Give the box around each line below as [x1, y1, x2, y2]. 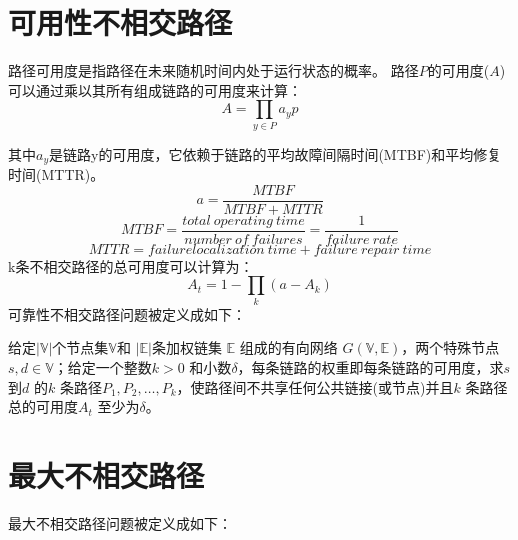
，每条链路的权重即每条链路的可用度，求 [237, 356, 504, 377]
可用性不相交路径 [8, 2, 233, 43]
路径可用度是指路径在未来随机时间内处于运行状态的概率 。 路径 [8, 60, 419, 81]
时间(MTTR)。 [8, 164, 105, 185]
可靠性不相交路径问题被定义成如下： [8, 303, 246, 324]
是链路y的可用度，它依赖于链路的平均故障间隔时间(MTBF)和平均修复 [49, 143, 502, 164]
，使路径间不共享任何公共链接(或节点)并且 [176, 376, 454, 397]
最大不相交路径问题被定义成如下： [8, 512, 232, 533]
